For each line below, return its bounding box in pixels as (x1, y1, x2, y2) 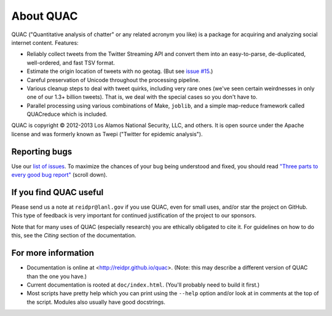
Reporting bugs (11, 146, 73, 156)
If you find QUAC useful (11, 187, 104, 198)
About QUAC (11, 9, 78, 23)
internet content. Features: (11, 39, 79, 46)
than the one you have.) (26, 272, 87, 280)
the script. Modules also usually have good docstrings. (26, 298, 166, 306)
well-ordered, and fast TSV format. (26, 59, 115, 66)
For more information (11, 248, 95, 258)
